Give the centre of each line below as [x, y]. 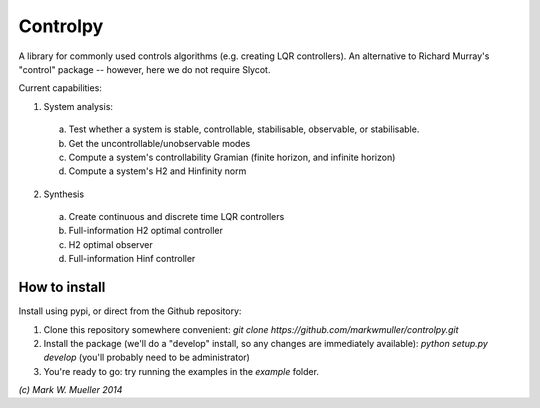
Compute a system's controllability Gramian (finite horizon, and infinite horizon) [232, 157]
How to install [62, 287]
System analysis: [78, 106]
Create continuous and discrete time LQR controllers [176, 217]
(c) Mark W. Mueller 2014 [70, 390]
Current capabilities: [60, 88]
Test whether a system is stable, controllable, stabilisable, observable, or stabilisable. [244, 129]
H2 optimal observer [111, 244]
